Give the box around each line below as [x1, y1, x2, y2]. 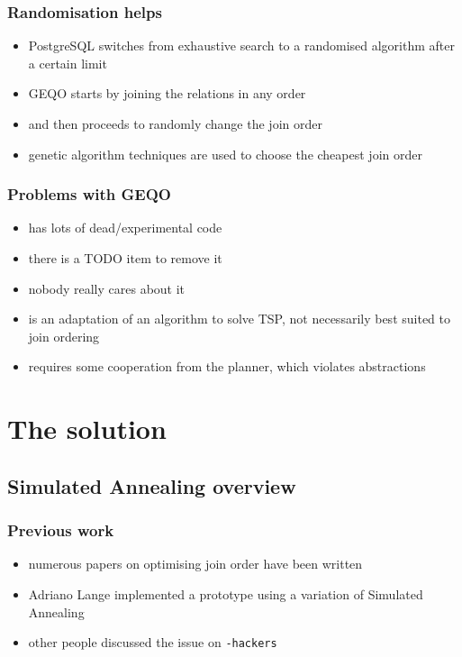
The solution [7, 410, 167, 447]
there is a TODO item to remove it [28, 249, 222, 267]
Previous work [7, 519, 114, 542]
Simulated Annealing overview [7, 471, 296, 499]
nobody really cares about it [28, 278, 186, 297]
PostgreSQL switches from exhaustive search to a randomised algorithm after [28, 36, 455, 55]
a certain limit [28, 53, 107, 72]
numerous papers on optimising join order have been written [28, 554, 363, 573]
